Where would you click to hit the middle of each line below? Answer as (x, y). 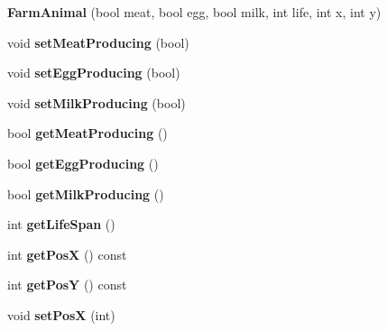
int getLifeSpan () (61, 224)
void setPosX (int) (61, 314)
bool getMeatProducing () (88, 133)
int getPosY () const (67, 285)
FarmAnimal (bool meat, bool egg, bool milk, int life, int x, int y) (194, 12)
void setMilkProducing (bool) (97, 102)
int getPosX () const (67, 254)
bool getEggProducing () (83, 163)
